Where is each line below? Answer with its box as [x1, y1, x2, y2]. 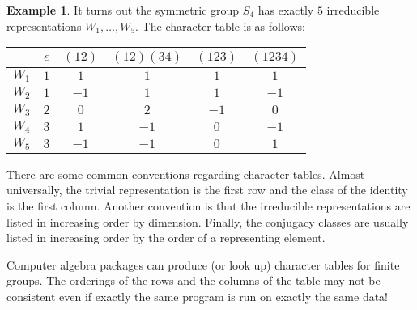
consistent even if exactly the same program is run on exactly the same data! [6, 288, 389, 305]
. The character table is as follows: [135, 17, 305, 34]
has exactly [257, 2, 314, 18]
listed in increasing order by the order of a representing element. [6, 229, 326, 246]
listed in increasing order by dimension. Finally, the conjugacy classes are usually [6, 213, 409, 230]
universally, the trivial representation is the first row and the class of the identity [6, 181, 408, 198]
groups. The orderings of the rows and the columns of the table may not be [6, 272, 381, 289]
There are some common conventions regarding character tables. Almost [6, 165, 365, 182]
